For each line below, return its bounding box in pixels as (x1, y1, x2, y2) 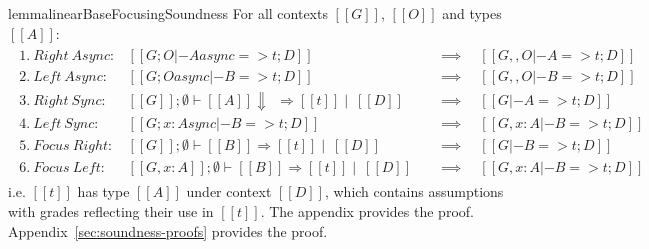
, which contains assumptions (324, 181, 504, 202)
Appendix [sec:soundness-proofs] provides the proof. (8, 220, 328, 241)
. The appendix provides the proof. (260, 201, 474, 221)
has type (77, 181, 130, 202)
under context (186, 181, 272, 202)
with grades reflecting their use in (8, 201, 214, 221)
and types (442, 3, 502, 23)
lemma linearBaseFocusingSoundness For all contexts (8, 3, 328, 23)
